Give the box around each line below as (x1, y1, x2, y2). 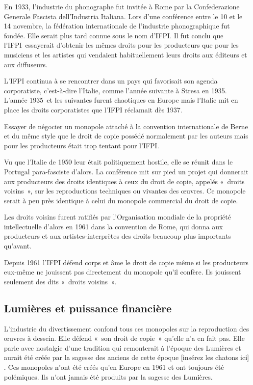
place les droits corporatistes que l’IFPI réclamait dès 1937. (4, 104, 182, 114)
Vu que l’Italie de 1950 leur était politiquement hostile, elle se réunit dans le (4, 157, 233, 167)
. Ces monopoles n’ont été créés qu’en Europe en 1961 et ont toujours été (4, 362, 224, 372)
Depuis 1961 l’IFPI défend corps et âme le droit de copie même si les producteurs (4, 257, 249, 267)
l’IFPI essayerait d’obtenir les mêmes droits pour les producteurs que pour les (4, 40, 239, 50)
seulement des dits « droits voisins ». (4, 276, 117, 286)
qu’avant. (4, 241, 32, 251)
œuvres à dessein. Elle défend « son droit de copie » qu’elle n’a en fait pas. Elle (4, 333, 245, 343)
